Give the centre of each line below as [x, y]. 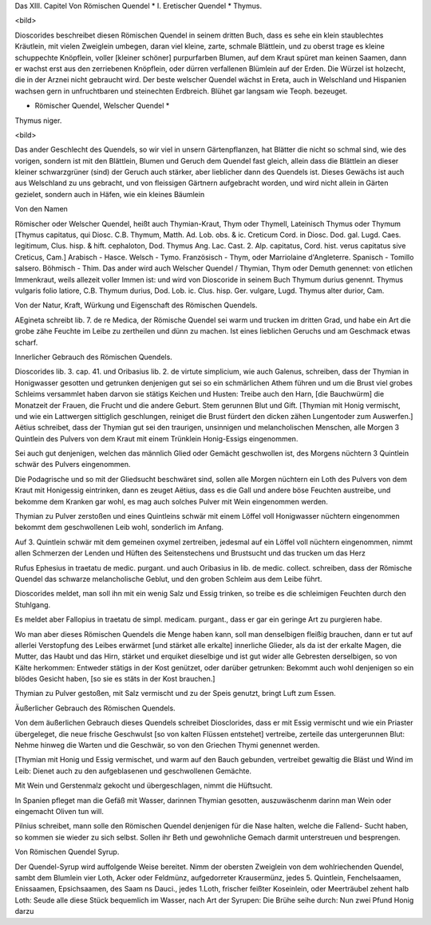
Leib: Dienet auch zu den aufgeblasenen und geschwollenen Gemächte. [133, 771]
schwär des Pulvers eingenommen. [73, 464]
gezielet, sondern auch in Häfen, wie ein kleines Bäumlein [110, 194]
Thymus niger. [38, 121]
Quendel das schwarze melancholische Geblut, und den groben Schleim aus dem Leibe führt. [168, 579]
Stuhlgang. [33, 605]
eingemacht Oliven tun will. [59, 811]
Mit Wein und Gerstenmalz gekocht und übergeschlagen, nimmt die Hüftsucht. [144, 785]
